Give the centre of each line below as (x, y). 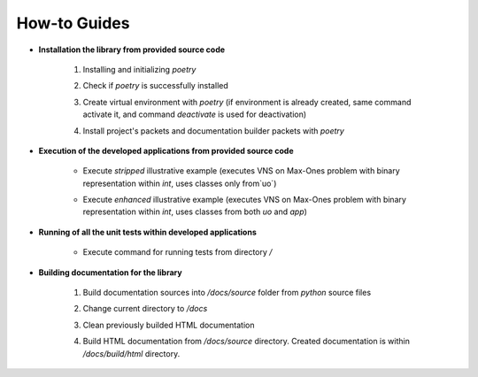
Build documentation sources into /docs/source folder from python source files (227, 293)
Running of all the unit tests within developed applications (147, 232)
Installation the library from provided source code (132, 50)
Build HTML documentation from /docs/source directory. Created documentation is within (247, 342)
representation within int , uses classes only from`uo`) (180, 183)
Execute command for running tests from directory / (177, 252)
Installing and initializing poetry (139, 69)
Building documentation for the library (110, 272)
